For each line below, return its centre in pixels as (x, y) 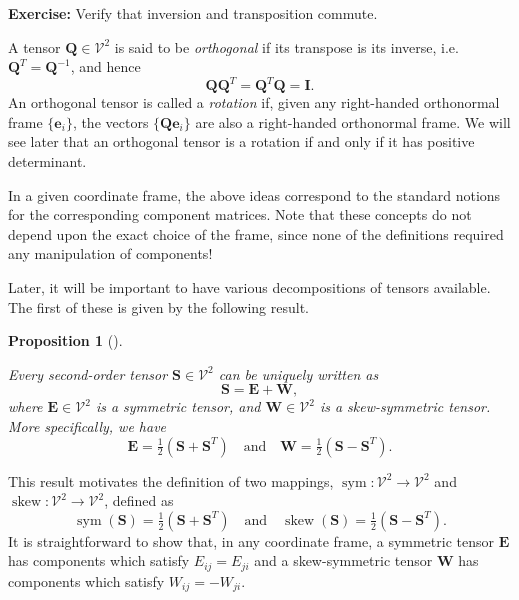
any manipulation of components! (110, 253)
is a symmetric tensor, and (178, 406)
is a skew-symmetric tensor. (405, 406)
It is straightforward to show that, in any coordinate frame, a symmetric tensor (251, 540)
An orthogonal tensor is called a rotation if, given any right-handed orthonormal (254, 102)
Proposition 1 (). (65, 340)
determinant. (47, 161)
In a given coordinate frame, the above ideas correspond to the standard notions (254, 194)
